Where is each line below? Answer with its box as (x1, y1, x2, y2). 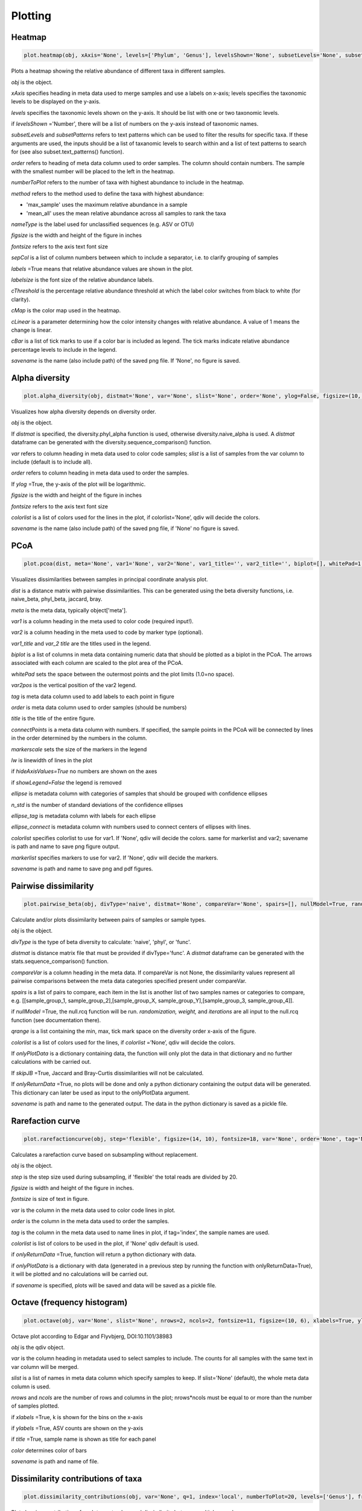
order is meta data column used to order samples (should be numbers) (11, 704, 187, 711)
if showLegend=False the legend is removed (11, 778, 122, 786)
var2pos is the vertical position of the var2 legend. (11, 682, 137, 689)
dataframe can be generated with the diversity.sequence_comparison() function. (11, 439, 212, 446)
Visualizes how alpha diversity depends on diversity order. (11, 408, 156, 415)
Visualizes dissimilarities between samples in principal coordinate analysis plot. (11, 576, 208, 583)
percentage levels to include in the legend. (11, 346, 117, 353)
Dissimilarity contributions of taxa (11, 1474, 142, 1484)
